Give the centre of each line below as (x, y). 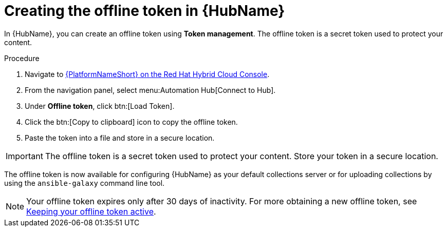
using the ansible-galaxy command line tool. (85, 183)
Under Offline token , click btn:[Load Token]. (100, 106)
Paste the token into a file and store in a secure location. (120, 138)
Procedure (22, 58)
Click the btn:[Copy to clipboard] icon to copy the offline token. (131, 122)
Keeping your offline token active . (91, 211)
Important (24, 156)
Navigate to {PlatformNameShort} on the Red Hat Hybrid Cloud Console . (147, 74)
